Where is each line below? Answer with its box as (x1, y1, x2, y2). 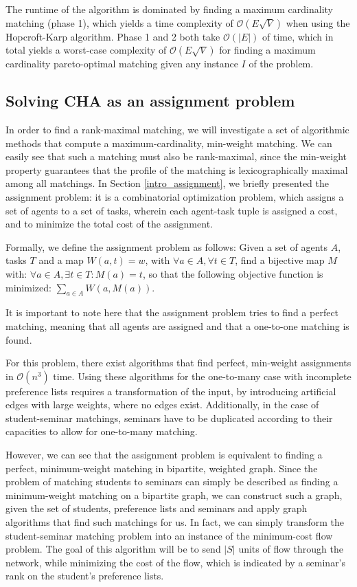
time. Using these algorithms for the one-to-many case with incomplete (53, 368, 352, 383)
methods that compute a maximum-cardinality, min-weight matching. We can (5, 135, 332, 150)
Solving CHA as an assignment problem (5, 90, 295, 111)
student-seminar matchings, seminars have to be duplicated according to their (5, 410, 333, 425)
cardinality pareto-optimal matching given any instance (5, 56, 238, 71)
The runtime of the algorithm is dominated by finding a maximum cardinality (5, 2, 334, 16)
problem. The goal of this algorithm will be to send (5, 542, 221, 556)
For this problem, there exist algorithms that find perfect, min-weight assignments (5, 355, 352, 370)
